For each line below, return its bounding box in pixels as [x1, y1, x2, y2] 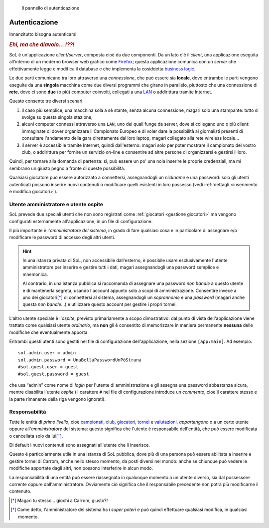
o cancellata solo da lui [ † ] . [9, 433, 63, 439]
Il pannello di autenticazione [21, 5, 80, 11]
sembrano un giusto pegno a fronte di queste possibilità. [9, 165, 126, 171]
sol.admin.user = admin [18, 350, 76, 356]
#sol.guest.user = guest [18, 364, 79, 370]
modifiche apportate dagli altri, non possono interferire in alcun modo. [9, 465, 153, 471]
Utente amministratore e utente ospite [9, 201, 103, 208]
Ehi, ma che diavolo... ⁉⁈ [9, 41, 75, 48]
